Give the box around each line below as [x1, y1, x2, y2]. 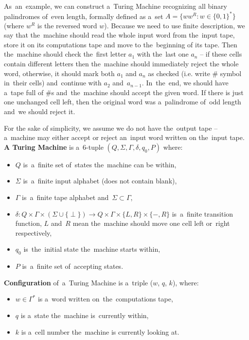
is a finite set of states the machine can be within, [23, 159, 177, 169]
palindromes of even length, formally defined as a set [4, 11, 163, 21]
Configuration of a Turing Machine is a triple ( [4, 277, 153, 287]
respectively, [15, 227, 52, 238]
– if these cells [200, 49, 242, 59]
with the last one [137, 49, 189, 59]
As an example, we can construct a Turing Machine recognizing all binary [4, 1, 227, 11]
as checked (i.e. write [148, 68, 210, 78]
